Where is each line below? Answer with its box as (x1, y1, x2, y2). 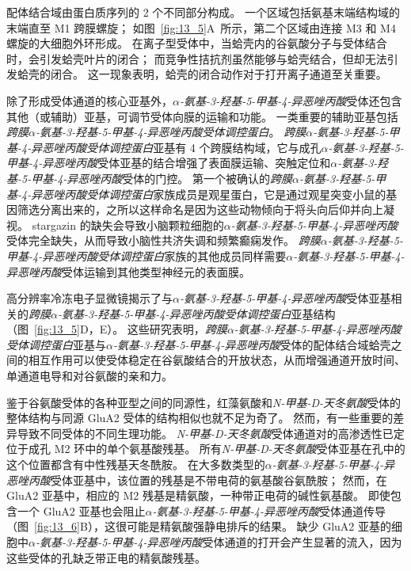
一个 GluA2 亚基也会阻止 (17, 502, 146, 519)
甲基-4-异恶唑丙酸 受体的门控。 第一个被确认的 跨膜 (31, 169, 293, 186)
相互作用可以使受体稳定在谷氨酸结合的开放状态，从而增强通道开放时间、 (28, 352, 405, 368)
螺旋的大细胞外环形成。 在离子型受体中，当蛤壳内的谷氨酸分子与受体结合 (6, 35, 387, 51)
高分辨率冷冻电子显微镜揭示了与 (6, 290, 173, 306)
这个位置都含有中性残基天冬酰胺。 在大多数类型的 (6, 456, 265, 473)
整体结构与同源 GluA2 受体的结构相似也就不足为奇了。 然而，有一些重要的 (6, 409, 394, 426)
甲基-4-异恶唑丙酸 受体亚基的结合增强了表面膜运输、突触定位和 (6, 154, 331, 171)
